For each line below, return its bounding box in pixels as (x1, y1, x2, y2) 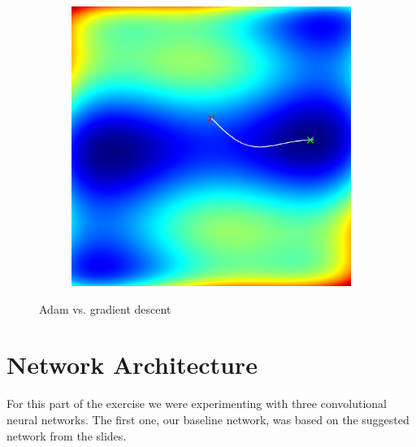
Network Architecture (6, 348, 258, 381)
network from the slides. (6, 427, 127, 444)
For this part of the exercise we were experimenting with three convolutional (6, 395, 388, 412)
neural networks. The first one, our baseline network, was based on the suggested (6, 410, 409, 427)
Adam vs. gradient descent (39, 300, 171, 317)
